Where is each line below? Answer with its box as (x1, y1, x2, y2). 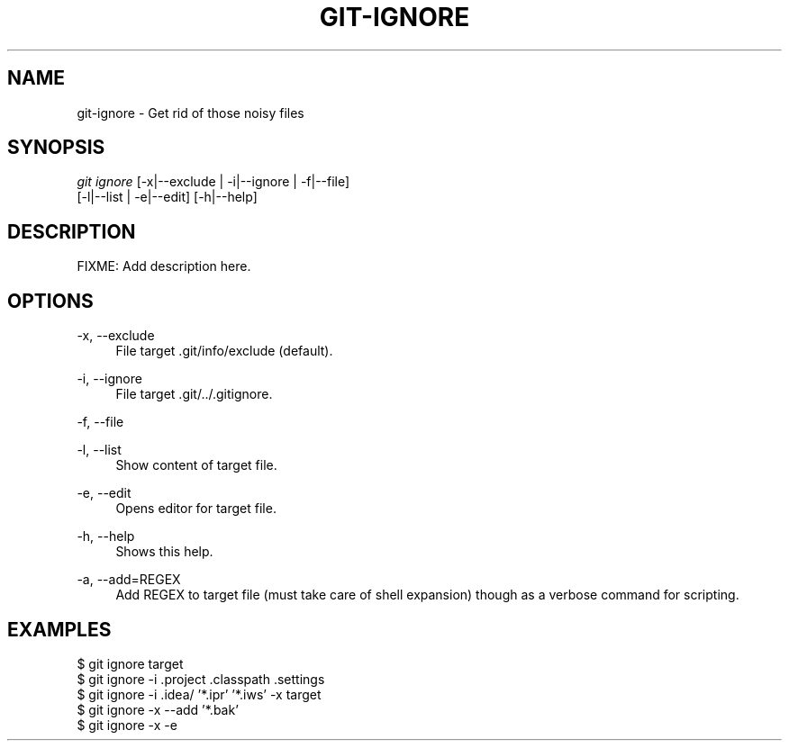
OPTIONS (7, 289, 94, 312)
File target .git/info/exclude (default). (115, 343, 333, 359)
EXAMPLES (7, 617, 112, 641)
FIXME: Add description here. (77, 258, 251, 275)
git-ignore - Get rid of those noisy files (77, 104, 304, 121)
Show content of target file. (115, 457, 277, 473)
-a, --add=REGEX (77, 572, 181, 588)
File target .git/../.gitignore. (115, 386, 273, 402)
